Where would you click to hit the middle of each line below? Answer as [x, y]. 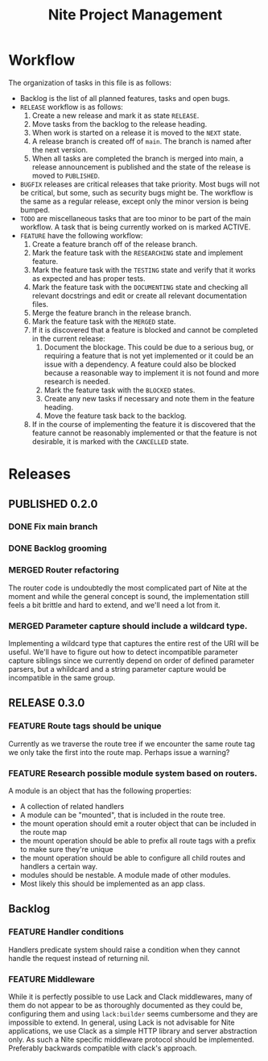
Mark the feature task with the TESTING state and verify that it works [144, 270]
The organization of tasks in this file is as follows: [90, 82]
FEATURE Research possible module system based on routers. [133, 773]
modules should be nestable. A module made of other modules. [125, 874]
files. [40, 304]
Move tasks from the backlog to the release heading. [120, 124]
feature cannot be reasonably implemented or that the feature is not [144, 433]
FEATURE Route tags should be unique [85, 726]
